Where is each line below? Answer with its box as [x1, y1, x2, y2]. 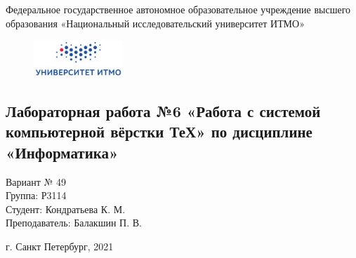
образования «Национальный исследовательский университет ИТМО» [6, 15, 305, 30]
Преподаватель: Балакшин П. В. [6, 215, 142, 230]
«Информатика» [6, 141, 119, 163]
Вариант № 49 [6, 174, 67, 189]
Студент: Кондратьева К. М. [6, 201, 126, 216]
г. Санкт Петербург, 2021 [6, 238, 114, 253]
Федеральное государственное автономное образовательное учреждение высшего [6, 2, 351, 16]
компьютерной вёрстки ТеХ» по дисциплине [6, 121, 312, 142]
